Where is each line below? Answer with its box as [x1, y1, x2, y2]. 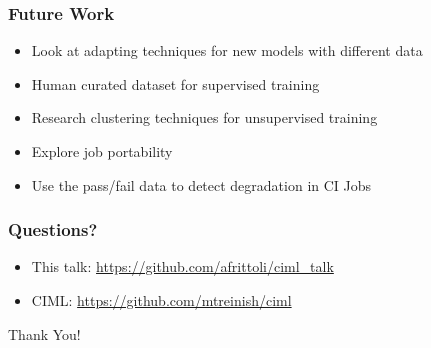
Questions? [8, 217, 98, 242]
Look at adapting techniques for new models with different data [31, 40, 423, 61]
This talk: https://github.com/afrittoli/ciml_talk [31, 256, 334, 277]
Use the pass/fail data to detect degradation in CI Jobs [31, 174, 372, 195]
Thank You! [8, 323, 81, 344]
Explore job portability [31, 141, 173, 161]
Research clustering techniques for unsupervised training [31, 107, 378, 128]
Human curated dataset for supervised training [31, 73, 320, 94]
